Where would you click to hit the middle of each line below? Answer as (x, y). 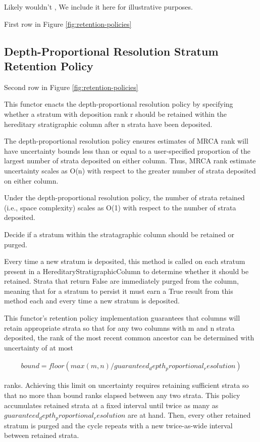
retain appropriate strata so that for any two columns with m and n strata (119, 327)
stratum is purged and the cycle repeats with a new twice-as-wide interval (118, 425)
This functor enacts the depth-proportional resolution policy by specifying (119, 104)
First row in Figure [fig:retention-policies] (68, 24)
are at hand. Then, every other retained (189, 415)
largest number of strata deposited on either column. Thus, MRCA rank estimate (130, 161)
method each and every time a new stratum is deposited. (92, 301)
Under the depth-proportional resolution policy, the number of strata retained (124, 197)
